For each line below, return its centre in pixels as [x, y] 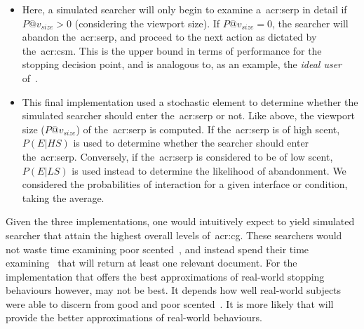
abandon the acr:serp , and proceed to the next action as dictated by [169, 37]
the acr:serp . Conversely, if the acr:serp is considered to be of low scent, [177, 156]
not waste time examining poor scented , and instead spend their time [157, 249]
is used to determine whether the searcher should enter [191, 143]
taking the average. [63, 197]
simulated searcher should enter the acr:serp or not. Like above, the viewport [188, 115]
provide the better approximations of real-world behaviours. [134, 317]
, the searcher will [310, 23]
